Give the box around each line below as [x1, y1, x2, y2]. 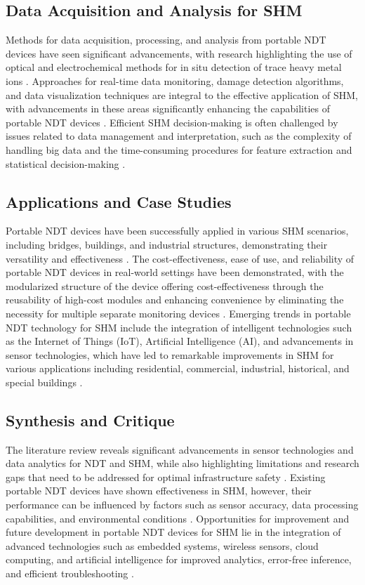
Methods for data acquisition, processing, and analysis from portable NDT [6, 32, 326, 47]
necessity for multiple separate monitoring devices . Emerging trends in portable [6, 305, 351, 320]
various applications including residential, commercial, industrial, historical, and [6, 361, 350, 376]
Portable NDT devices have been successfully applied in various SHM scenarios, [6, 223, 349, 238]
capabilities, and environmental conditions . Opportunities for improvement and [6, 511, 350, 525]
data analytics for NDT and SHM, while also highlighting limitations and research [6, 456, 359, 471]
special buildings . [6, 374, 83, 389]
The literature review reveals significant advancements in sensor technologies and [6, 442, 354, 456]
